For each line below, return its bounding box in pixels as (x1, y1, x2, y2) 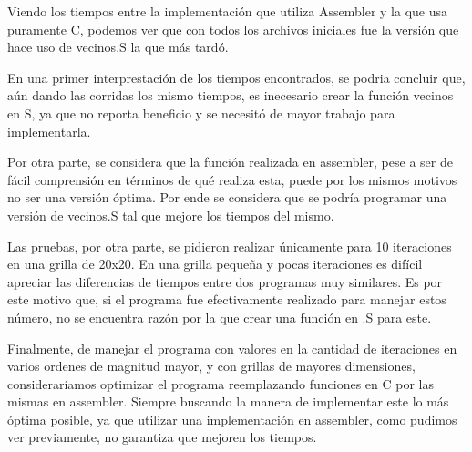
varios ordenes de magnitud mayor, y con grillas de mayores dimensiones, (7, 356, 416, 375)
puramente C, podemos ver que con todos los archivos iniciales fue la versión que (7, 19, 459, 38)
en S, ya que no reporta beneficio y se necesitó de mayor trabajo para (7, 103, 395, 122)
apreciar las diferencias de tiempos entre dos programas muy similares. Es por (7, 272, 443, 291)
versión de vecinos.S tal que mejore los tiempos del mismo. (7, 205, 334, 224)
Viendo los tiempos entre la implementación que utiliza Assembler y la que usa (7, 2, 448, 20)
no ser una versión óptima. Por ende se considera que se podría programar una (7, 188, 447, 207)
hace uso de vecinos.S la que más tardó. (7, 37, 229, 56)
